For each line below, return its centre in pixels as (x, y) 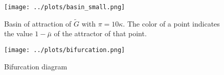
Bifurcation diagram (36, 66)
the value (18, 33)
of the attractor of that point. (100, 33)
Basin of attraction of (38, 23)
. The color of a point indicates (171, 23)
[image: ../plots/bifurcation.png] (65, 50)
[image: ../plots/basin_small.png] (65, 7)
